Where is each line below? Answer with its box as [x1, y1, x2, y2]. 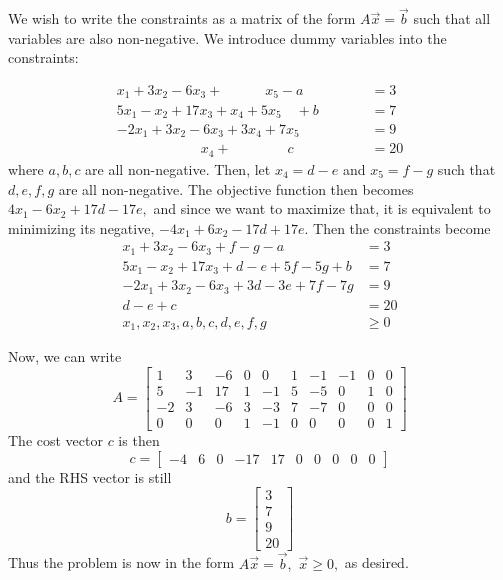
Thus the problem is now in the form [8, 552, 235, 573]
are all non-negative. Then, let [85, 158, 271, 179]
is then [118, 430, 160, 450]
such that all [413, 8, 491, 29]
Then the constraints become [313, 217, 491, 238]
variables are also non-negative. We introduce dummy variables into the [8, 27, 447, 48]
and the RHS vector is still [8, 466, 172, 487]
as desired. [344, 552, 409, 573]
